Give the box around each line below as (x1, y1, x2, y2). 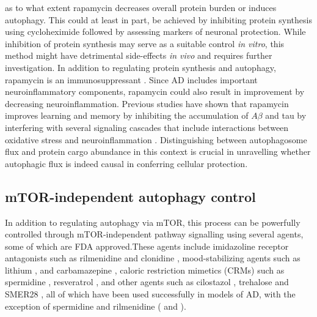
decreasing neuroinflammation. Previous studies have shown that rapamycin (5, 97, 289, 110)
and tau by (265, 109, 307, 122)
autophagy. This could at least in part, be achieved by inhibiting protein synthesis (5, 13, 312, 26)
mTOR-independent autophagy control (5, 187, 256, 206)
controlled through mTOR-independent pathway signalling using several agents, (5, 228, 304, 241)
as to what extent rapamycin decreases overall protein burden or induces (5, 1, 277, 13)
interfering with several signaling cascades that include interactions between (5, 121, 289, 133)
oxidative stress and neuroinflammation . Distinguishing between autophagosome (5, 133, 307, 146)
